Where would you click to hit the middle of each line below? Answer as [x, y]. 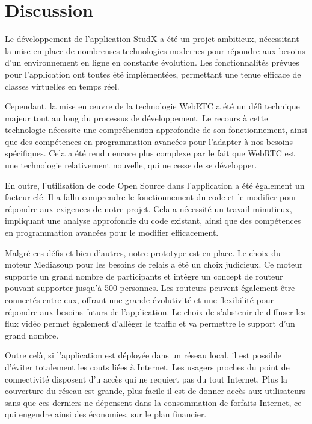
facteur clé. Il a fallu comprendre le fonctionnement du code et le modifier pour [151, 197]
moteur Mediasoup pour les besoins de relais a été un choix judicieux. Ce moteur [154, 264]
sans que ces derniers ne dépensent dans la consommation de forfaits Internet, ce [153, 402]
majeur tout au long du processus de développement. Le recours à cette [136, 118]
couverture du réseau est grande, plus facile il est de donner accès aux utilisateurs [155, 391]
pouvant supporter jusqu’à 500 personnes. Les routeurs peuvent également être [150, 288]
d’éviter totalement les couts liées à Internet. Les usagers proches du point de [147, 367]
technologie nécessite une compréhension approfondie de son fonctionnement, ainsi [156, 130]
